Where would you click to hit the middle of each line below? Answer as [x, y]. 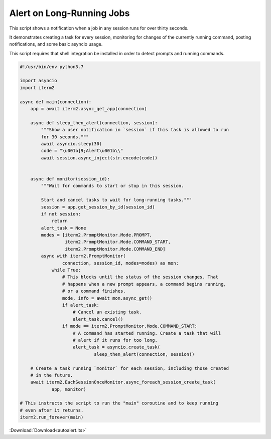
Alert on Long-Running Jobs [70, 13]
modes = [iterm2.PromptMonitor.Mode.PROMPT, [97, 235]
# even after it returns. [52, 410]
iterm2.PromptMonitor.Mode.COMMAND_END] [115, 249]
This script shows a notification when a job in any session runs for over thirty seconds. [99, 28]
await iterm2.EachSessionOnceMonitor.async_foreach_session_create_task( [123, 382]
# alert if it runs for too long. [115, 340]
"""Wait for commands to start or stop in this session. [112, 186]
